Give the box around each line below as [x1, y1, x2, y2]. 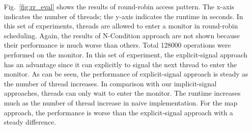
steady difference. [4, 117, 56, 127]
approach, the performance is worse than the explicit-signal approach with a [4, 107, 233, 117]
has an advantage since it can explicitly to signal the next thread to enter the [4, 59, 237, 69]
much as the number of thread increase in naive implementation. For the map [4, 97, 238, 107]
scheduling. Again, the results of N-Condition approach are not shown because [4, 30, 240, 40]
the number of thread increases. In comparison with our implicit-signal [4, 78, 217, 88]
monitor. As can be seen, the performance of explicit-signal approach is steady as [4, 69, 248, 79]
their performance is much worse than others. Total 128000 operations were [4, 40, 231, 50]
